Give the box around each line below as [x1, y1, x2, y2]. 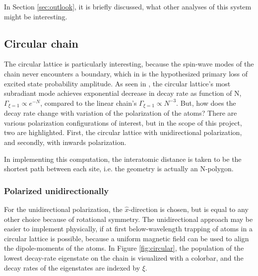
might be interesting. [4, 11, 67, 21]
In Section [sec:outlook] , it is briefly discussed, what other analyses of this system [4, 1, 252, 11]
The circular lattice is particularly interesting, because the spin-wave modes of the [4, 59, 254, 69]
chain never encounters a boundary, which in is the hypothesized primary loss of [4, 68, 248, 78]
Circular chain [4, 35, 79, 51]
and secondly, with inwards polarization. [4, 137, 127, 147]
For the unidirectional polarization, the [4, 204, 123, 214]
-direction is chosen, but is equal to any [129, 204, 249, 214]
